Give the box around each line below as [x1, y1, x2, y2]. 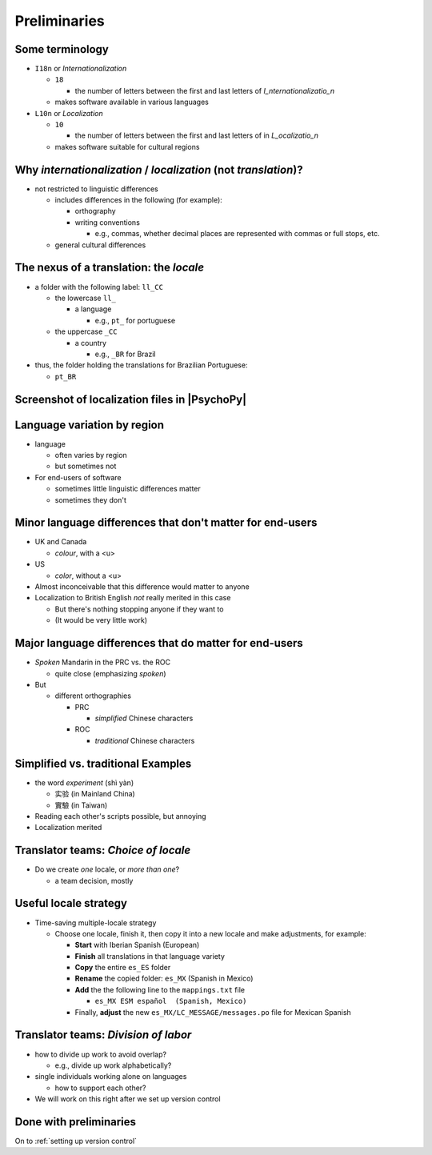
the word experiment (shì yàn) [34, 777, 134, 788]
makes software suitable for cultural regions [54, 142, 200, 151]
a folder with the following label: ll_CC [34, 282, 164, 291]
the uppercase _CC [54, 327, 118, 336]
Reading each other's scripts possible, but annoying [34, 811, 207, 820]
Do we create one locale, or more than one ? [34, 864, 180, 874]
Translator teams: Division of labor [14, 1029, 192, 1042]
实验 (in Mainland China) [54, 789, 135, 799]
